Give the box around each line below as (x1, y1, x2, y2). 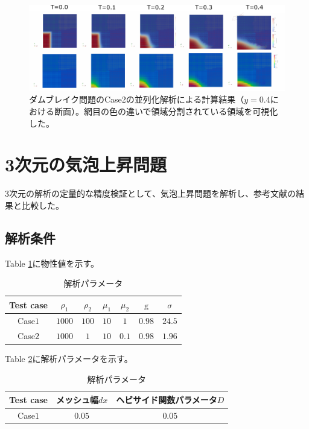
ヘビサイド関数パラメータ (116, 393, 217, 406)
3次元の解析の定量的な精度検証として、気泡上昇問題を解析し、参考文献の (5, 187, 296, 200)
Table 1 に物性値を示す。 (5, 256, 100, 269)
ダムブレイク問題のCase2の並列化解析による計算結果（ (29, 93, 244, 106)
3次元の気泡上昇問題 (5, 152, 167, 177)
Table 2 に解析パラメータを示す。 (5, 352, 133, 364)
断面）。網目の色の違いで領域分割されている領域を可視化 (54, 105, 278, 118)
